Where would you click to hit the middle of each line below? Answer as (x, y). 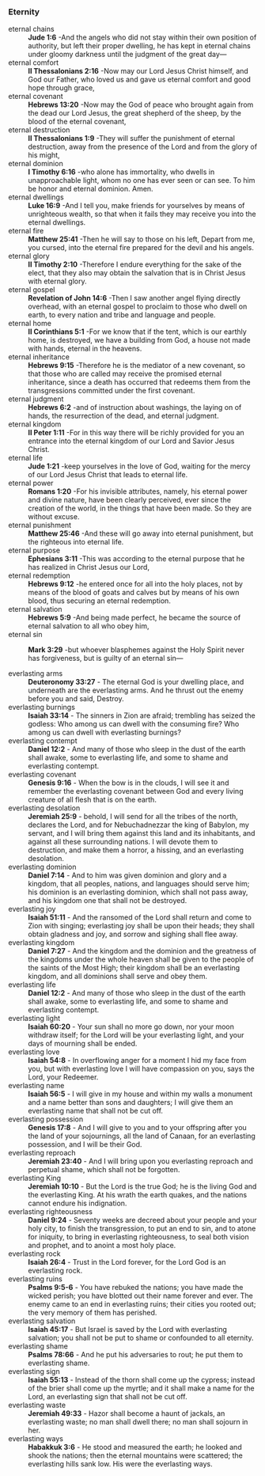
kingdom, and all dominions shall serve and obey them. (118, 977)
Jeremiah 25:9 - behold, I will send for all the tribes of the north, (133, 817)
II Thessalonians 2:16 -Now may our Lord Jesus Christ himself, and (138, 71)
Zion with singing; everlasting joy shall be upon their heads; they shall (141, 926)
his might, (44, 155)
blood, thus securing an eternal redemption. (100, 601)
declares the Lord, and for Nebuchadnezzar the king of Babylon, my (138, 825)
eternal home (30, 324)
